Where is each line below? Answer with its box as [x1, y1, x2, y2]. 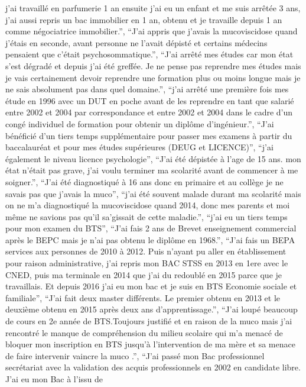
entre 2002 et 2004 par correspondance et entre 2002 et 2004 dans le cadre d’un [5, 106, 293, 118]
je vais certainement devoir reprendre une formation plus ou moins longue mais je [5, 71, 301, 83]
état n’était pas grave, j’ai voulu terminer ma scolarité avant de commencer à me [5, 164, 298, 176]
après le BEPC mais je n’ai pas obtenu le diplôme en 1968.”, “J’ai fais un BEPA [5, 233, 295, 246]
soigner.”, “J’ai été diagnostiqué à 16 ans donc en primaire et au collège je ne [5, 175, 284, 188]
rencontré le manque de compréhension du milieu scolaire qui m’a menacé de [5, 326, 283, 338]
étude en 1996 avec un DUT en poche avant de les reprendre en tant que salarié [5, 94, 294, 107]
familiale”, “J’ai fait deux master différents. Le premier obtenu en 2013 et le [5, 291, 280, 304]
